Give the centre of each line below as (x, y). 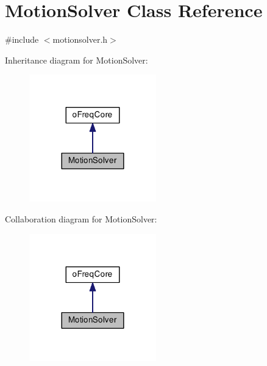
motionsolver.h (80, 39)
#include (22, 39)
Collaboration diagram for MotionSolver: (81, 218)
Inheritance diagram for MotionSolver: (77, 60)
